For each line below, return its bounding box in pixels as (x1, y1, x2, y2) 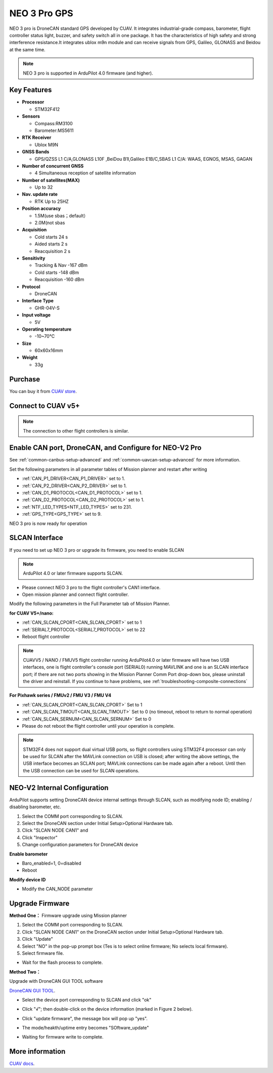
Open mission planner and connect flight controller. (22, 591, 129, 598)
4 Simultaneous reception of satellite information (34, 170, 136, 176)
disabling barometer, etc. (9, 804, 62, 810)
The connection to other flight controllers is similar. (23, 427, 129, 434)
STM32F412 (34, 106, 60, 112)
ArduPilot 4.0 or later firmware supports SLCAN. (23, 570, 123, 577)
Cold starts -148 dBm (34, 269, 79, 275)
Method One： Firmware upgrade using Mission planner (9, 912, 127, 918)
